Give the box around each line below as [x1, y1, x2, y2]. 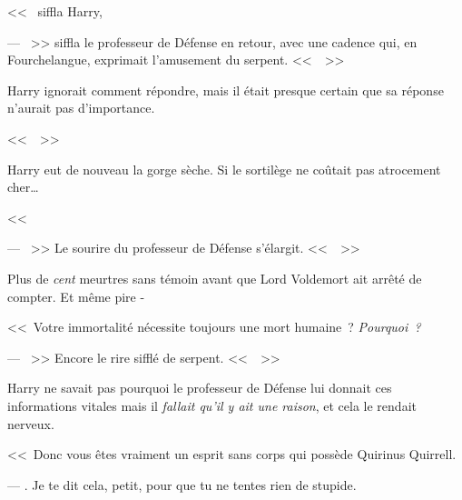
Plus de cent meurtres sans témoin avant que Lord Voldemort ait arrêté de [7, 268, 422, 287]
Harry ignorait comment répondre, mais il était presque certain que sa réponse [7, 80, 444, 99]
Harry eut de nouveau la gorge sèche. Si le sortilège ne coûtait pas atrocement [7, 159, 441, 178]
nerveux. [7, 414, 54, 433]
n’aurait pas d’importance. [7, 98, 155, 117]
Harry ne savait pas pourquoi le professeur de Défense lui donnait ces [7, 378, 392, 397]
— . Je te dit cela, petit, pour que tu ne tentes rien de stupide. [7, 475, 357, 494]
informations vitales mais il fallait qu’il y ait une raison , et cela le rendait [7, 395, 417, 415]
